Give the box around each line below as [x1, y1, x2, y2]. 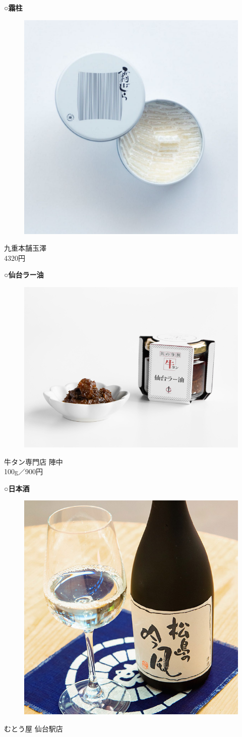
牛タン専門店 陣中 [4, 456, 63, 467]
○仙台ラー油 [4, 269, 44, 280]
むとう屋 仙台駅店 [4, 723, 63, 733]
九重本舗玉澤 [4, 243, 46, 253]
